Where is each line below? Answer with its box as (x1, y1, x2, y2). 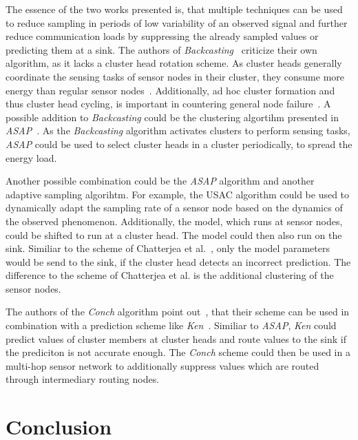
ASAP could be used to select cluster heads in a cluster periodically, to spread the (6, 136, 352, 151)
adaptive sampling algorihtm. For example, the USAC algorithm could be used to (6, 187, 350, 201)
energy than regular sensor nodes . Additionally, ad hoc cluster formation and (6, 83, 335, 97)
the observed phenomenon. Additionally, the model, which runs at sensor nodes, (6, 213, 343, 228)
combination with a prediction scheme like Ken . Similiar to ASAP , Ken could (6, 318, 337, 333)
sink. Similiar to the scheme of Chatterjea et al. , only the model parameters (6, 241, 330, 255)
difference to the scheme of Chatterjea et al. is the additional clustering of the (6, 268, 334, 282)
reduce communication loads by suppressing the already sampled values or (6, 29, 319, 43)
